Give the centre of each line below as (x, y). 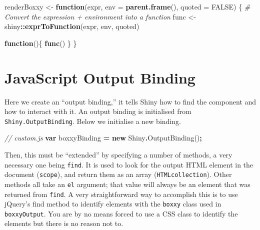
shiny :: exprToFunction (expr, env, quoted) (72, 26)
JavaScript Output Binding (100, 77)
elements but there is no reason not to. (64, 223)
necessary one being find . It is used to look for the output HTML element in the (129, 164)
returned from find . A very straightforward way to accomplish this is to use (121, 194)
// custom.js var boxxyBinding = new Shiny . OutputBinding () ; (103, 138)
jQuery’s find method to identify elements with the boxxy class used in (113, 204)
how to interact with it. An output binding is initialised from (98, 111)
